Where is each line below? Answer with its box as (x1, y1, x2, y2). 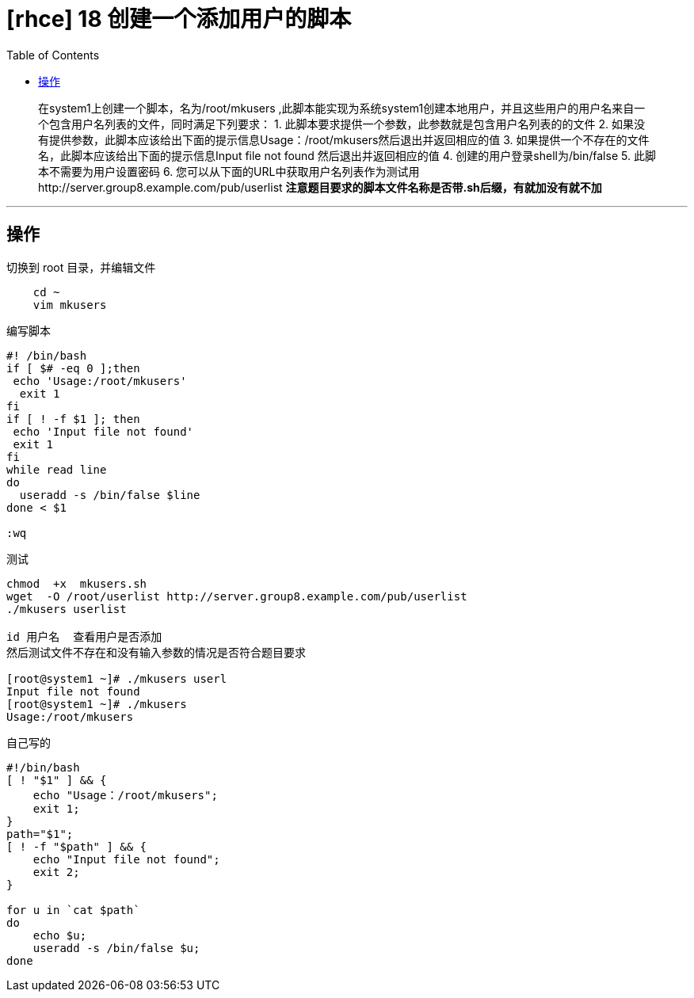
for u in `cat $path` (6, 903, 140, 916)
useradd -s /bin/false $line (19, 488, 200, 501)
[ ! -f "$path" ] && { (6, 840, 147, 853)
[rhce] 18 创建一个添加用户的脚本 (6, 6, 352, 32)
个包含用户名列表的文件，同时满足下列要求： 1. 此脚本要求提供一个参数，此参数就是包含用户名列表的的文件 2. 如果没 (38, 116, 646, 131)
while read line (6, 463, 107, 476)
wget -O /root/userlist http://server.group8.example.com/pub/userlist (6, 589, 467, 603)
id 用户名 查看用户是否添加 (6, 630, 162, 643)
